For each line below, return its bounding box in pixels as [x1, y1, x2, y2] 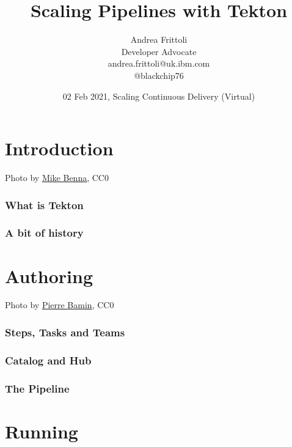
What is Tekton [5, 197, 84, 212]
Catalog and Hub [5, 352, 92, 368]
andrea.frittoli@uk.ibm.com [108, 57, 210, 70]
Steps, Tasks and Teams [5, 324, 125, 339]
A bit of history [5, 225, 84, 240]
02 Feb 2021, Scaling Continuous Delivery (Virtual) [62, 89, 255, 102]
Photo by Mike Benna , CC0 [5, 171, 109, 184]
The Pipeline [5, 380, 70, 396]
